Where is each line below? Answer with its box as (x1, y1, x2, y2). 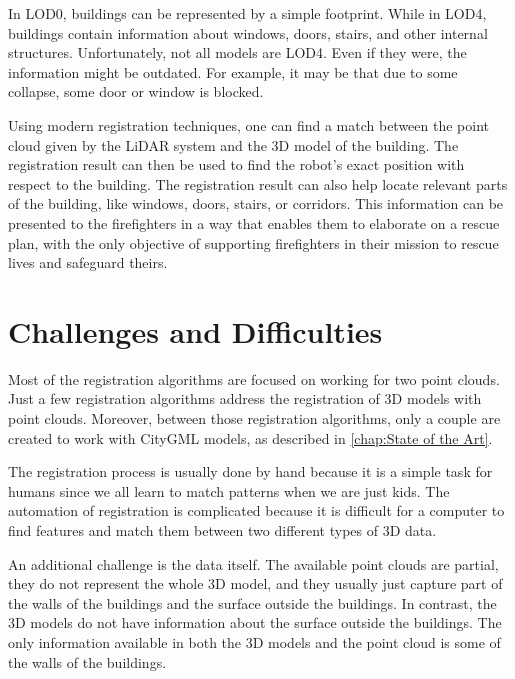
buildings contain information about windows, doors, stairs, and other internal (8, 22, 488, 43)
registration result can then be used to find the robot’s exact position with (8, 154, 465, 175)
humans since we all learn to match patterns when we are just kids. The (8, 480, 450, 501)
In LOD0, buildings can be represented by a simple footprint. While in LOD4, (8, 3, 487, 23)
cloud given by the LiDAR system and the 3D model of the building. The (8, 134, 459, 155)
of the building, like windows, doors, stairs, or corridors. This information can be (8, 193, 504, 214)
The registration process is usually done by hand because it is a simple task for (8, 461, 493, 482)
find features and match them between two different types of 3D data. (8, 520, 437, 540)
